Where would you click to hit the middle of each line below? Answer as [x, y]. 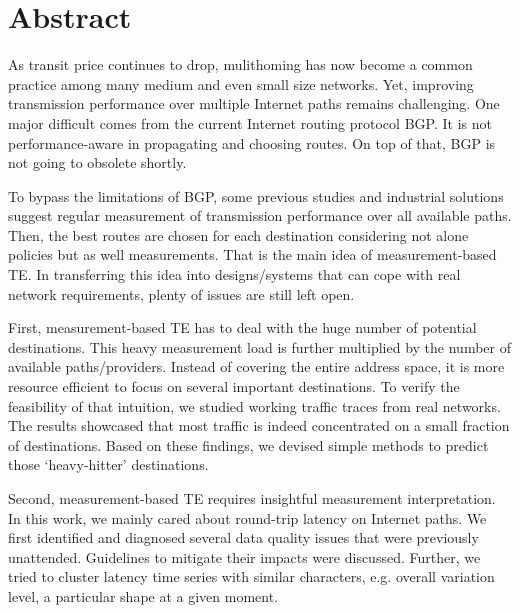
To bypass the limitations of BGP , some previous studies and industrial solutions [256, 195]
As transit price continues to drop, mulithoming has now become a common [240, 64]
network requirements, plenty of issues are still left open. [181, 293]
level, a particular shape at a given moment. [143, 595]
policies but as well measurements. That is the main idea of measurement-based [252, 254]
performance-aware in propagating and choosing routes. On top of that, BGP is [252, 142]
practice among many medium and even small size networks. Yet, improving [241, 83]
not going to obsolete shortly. [97, 162]
